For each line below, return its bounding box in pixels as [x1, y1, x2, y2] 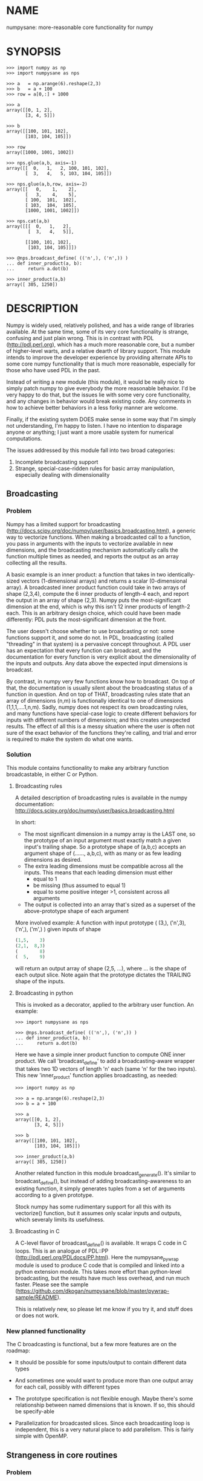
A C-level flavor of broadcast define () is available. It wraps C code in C [14, 1239, 187, 1248]
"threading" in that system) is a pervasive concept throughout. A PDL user [6, 640, 192, 647]
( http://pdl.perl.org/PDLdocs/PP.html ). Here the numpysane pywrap [14, 1254, 179, 1263]
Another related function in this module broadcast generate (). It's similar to [14, 1169, 196, 1178]
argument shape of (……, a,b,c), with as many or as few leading [24, 850, 182, 857]
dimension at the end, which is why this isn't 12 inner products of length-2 [6, 602, 190, 610]
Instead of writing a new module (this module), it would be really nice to [6, 378, 184, 386]
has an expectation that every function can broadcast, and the [6, 647, 161, 654]
